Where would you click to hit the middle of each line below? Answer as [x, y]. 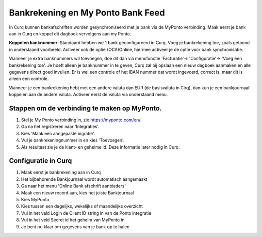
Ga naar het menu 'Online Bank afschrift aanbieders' [74, 186]
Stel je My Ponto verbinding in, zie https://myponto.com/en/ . [81, 120]
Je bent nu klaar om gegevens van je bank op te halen [75, 227]
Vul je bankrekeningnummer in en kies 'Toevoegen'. [73, 140]
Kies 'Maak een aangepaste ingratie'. [58, 133]
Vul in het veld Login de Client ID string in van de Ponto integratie [86, 213]
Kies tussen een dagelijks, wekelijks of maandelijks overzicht [82, 206]
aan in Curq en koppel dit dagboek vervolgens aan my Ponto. [70, 33]
